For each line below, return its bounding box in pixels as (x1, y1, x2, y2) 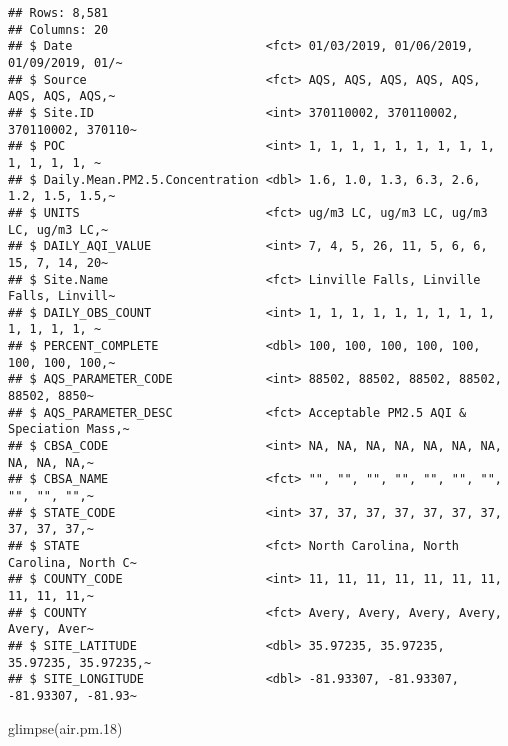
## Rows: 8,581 (8, 6, 109, 20)
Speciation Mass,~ (8, 422, 130, 437)
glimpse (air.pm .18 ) (8, 717, 123, 738)
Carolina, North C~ (8, 555, 137, 570)
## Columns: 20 (8, 22, 109, 37)
